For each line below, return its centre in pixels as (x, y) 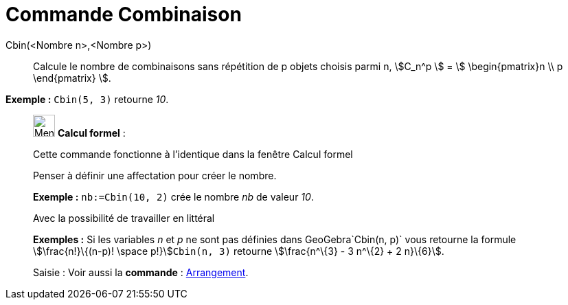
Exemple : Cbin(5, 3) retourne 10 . (87, 99)
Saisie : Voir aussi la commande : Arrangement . (141, 272)
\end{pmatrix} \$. (72, 78)
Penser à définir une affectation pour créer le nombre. (155, 175)
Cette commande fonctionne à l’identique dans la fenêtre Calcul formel (193, 154)
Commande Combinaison (124, 14)
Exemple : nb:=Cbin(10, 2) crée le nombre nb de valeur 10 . (173, 196)
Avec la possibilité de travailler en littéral (124, 218)
